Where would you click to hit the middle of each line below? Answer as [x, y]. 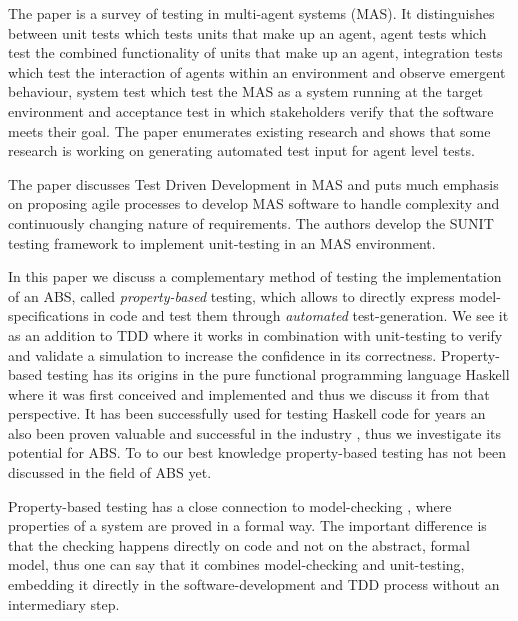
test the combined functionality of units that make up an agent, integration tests [255, 52]
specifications [48, 315]
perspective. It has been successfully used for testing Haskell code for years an [247, 413]
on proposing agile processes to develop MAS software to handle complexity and [254, 203]
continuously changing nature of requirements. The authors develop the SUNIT [251, 222]
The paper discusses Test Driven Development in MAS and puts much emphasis [253, 183]
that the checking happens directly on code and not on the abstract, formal [239, 544]
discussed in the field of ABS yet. [110, 472]
